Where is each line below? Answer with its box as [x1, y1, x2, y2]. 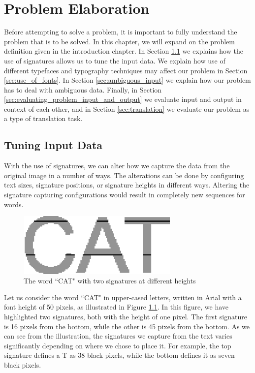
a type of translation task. [4, 113, 83, 124]
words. [4, 199, 24, 209]
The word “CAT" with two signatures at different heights [24, 276, 196, 286]
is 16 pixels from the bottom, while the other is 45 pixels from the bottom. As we [4, 321, 250, 331]
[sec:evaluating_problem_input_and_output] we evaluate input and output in [4, 94, 242, 104]
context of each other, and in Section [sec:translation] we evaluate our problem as [4, 103, 250, 114]
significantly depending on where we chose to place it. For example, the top [4, 340, 231, 350]
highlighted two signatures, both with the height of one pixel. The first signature [4, 311, 247, 321]
